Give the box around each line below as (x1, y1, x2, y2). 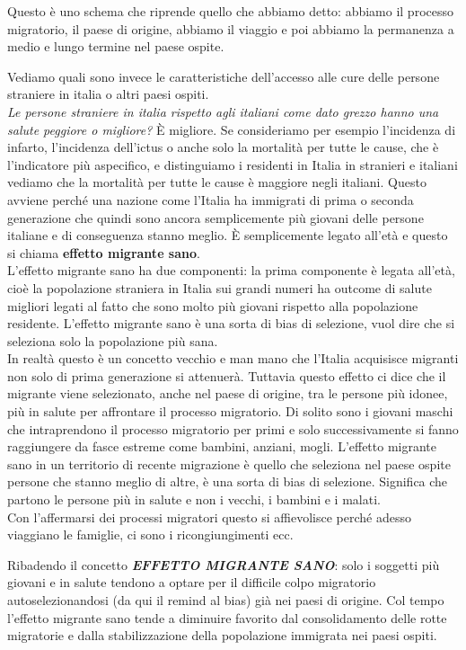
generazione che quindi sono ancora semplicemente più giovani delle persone (7, 208, 424, 227)
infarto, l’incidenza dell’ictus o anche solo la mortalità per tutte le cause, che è (7, 138, 439, 156)
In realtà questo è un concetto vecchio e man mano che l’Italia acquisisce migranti (7, 349, 459, 368)
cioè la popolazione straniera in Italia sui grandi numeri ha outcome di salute (7, 278, 432, 297)
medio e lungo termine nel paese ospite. (7, 37, 224, 56)
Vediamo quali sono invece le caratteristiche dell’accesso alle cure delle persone (7, 67, 440, 85)
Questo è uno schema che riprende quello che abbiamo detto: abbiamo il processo (7, 2, 453, 20)
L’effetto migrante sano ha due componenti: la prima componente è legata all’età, (7, 261, 455, 280)
